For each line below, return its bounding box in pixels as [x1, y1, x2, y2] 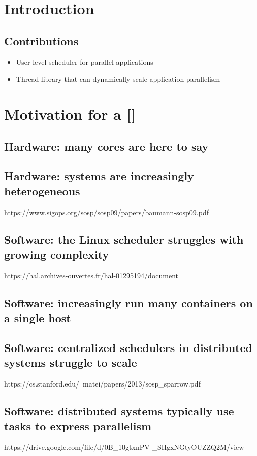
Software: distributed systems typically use [4, 403, 234, 419]
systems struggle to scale [4, 355, 137, 370]
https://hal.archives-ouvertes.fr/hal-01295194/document [4, 270, 178, 280]
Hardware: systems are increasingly [4, 168, 194, 184]
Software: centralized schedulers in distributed [4, 339, 252, 355]
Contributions [4, 32, 79, 48]
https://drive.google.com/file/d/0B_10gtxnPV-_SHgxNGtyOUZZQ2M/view [4, 442, 244, 452]
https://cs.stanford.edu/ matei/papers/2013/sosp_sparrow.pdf [4, 378, 201, 389]
